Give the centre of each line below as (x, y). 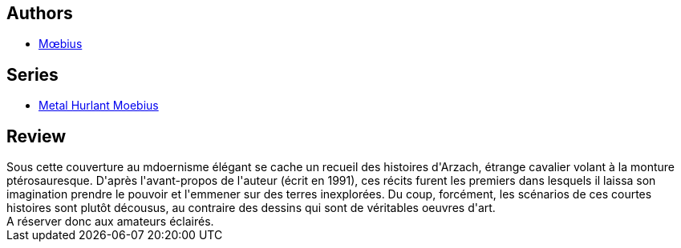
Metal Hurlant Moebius (99, 106)
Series (32, 74)
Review (36, 136)
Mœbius (61, 44)
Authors (40, 13)
